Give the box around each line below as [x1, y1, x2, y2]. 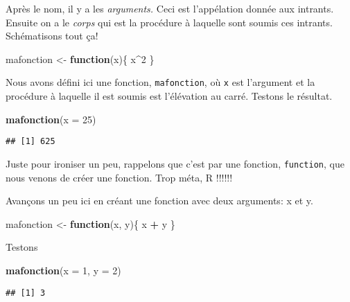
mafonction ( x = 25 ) [6, 112, 96, 126]
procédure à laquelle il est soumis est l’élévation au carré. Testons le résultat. [6, 89, 333, 103]
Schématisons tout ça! [6, 28, 98, 43]
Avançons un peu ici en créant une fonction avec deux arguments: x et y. [6, 193, 313, 208]
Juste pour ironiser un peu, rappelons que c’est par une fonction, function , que [6, 156, 344, 170]
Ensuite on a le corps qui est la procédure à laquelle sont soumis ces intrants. [6, 15, 333, 29]
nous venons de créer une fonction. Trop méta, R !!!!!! [6, 170, 233, 184]
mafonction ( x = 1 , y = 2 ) [6, 263, 121, 277]
